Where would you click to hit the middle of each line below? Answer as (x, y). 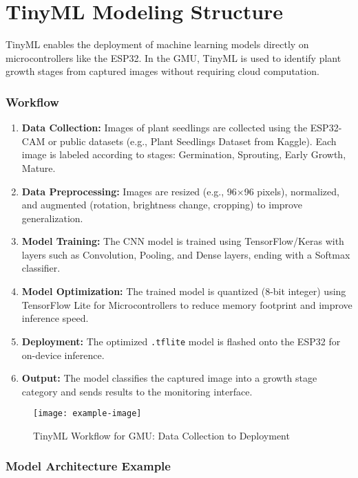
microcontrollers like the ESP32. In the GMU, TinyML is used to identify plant (173, 57)
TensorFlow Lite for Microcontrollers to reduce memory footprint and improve (187, 304)
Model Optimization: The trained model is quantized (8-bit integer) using (184, 291)
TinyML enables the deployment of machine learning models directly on (157, 44)
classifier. (41, 268)
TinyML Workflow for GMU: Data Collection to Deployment (161, 435)
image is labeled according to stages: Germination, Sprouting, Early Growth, (184, 154)
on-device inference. (63, 355)
